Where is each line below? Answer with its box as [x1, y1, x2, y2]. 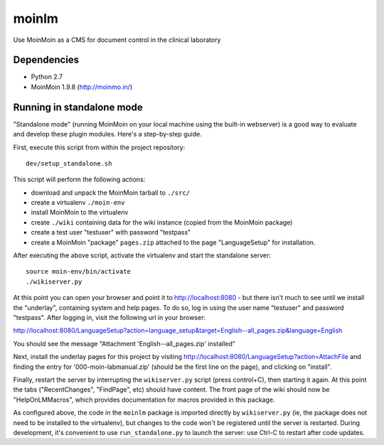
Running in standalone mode [13, 101, 143, 113]
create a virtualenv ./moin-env [31, 198, 125, 207]
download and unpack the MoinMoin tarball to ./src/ [31, 188, 191, 197]
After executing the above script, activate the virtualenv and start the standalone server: [13, 251, 272, 259]
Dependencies [13, 54, 80, 66]
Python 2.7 [31, 73, 63, 81]
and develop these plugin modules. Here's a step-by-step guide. [13, 130, 202, 139]
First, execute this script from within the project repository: [13, 143, 186, 151]
